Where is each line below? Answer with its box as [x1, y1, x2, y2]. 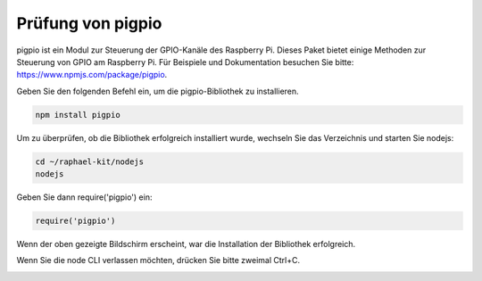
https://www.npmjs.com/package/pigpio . [16, 70, 168, 80]
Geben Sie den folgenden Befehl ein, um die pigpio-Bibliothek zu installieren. [16, 86, 299, 96]
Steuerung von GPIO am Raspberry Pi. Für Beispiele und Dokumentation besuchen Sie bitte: [16, 56, 354, 67]
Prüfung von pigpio [16, 13, 162, 33]
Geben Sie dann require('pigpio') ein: [16, 192, 153, 202]
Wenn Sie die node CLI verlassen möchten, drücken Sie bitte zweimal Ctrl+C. [16, 255, 301, 266]
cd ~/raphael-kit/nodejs [35, 156, 145, 167]
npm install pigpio [35, 110, 120, 120]
